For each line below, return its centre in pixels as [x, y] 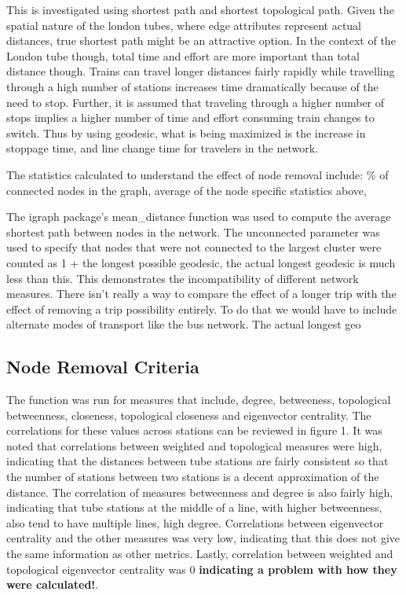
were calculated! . [53, 584]
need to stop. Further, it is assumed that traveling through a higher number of [196, 102]
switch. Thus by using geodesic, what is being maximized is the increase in [186, 132]
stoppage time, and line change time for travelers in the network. [162, 148]
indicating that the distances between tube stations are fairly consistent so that [198, 461]
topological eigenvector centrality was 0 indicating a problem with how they [202, 569]
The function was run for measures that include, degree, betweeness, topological [199, 400]
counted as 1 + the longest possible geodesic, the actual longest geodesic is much [201, 262]
